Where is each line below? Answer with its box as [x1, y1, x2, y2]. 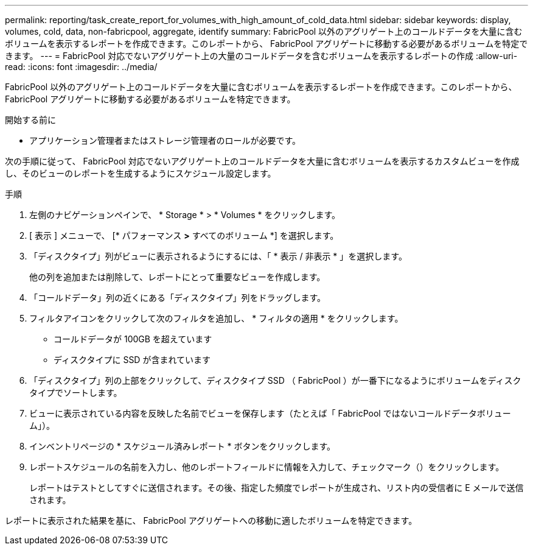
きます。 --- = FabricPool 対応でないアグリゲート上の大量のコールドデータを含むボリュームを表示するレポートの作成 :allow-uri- [5, 51, 518, 61]
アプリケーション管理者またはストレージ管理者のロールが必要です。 [29, 135, 301, 146]
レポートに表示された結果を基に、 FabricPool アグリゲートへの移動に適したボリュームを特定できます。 [5, 515, 417, 526]
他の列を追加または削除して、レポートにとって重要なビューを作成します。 [29, 272, 326, 282]
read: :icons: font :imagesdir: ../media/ [5, 62, 158, 72]
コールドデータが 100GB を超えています [54, 334, 212, 344]
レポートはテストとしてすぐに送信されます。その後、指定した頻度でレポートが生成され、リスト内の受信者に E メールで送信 [29, 482, 524, 493]
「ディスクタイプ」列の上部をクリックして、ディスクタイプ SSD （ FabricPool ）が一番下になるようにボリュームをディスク [29, 375, 521, 386]
